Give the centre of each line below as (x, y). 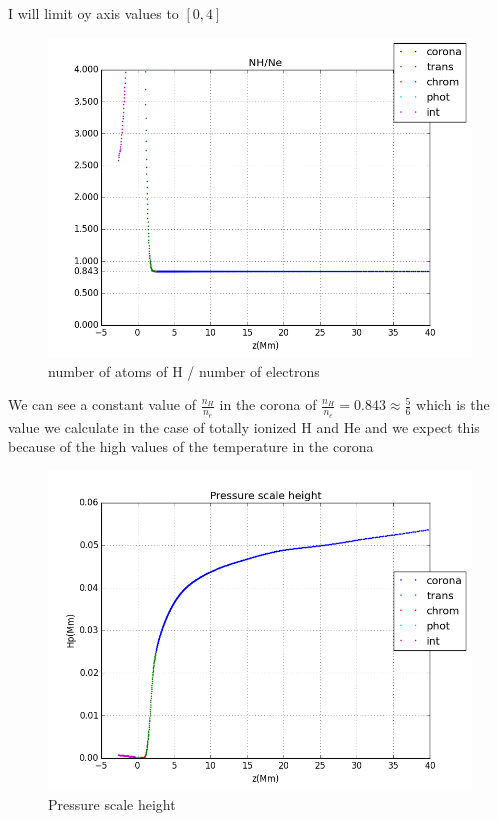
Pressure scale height (112, 803)
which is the (453, 404)
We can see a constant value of (102, 404)
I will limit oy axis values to (93, 13)
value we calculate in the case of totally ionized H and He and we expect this (244, 426)
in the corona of (268, 404)
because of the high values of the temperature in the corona (191, 446)
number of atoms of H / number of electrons (184, 370)
